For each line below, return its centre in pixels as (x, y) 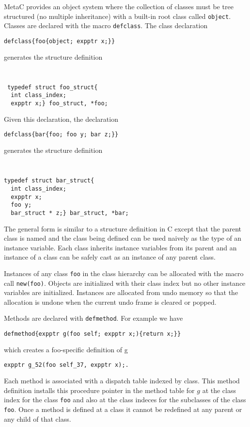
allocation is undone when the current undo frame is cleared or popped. (110, 302)
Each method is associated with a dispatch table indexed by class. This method (122, 380)
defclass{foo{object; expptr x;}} (60, 41)
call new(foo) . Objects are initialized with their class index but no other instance (125, 283)
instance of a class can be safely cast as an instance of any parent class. (110, 257)
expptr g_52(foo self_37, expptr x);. (66, 365)
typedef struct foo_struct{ (53, 87)
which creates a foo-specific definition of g (66, 349)
